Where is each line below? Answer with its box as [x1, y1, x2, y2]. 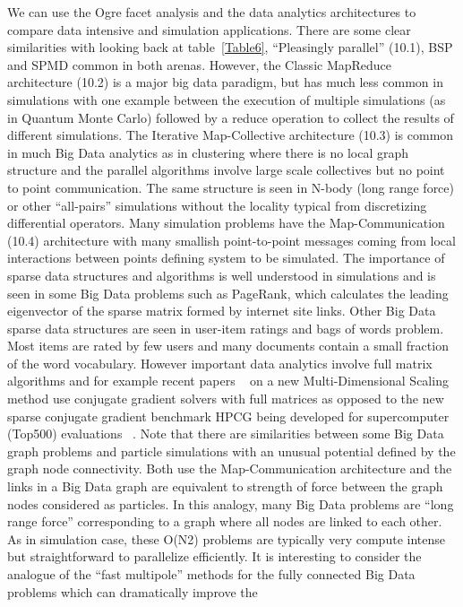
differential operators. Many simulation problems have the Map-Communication [7, 213, 445, 232]
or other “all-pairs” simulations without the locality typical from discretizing [7, 195, 427, 214]
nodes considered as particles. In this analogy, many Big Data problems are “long [7, 494, 454, 513]
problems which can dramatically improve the [7, 582, 258, 601]
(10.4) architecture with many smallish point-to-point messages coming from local [7, 230, 456, 249]
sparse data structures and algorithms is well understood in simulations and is [7, 265, 436, 284]
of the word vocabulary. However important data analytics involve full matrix [7, 353, 433, 372]
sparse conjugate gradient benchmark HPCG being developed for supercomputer [7, 406, 450, 425]
